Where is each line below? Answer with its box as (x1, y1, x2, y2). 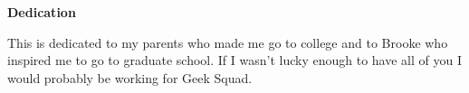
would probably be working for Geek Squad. (7, 68, 253, 87)
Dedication (7, 3, 76, 21)
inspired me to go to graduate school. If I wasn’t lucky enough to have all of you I (7, 51, 462, 70)
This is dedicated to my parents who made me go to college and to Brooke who (7, 33, 448, 51)
